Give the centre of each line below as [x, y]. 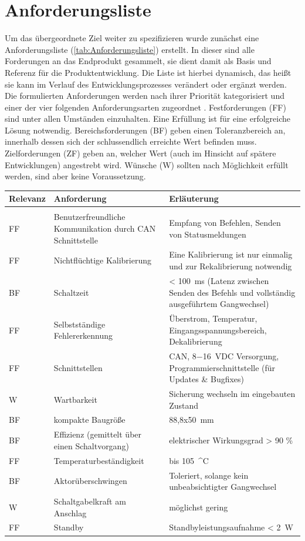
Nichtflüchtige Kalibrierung [103, 260]
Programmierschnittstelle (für [222, 367]
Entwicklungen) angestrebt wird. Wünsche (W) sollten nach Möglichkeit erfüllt [147, 164]
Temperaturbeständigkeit [99, 460]
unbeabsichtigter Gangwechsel [223, 487]
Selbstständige [79, 324]
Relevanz [27, 198]
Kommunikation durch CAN [105, 228]
